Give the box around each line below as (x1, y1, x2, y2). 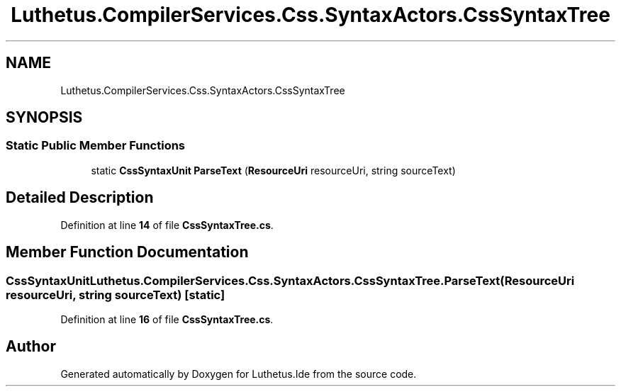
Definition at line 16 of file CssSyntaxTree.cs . (60, 313, 274, 325)
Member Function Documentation (6, 243, 249, 262)
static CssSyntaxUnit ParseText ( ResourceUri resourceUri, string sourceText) (91, 164, 456, 177)
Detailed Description (6, 189, 154, 207)
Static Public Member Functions (6, 138, 186, 153)
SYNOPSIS (6, 108, 83, 127)
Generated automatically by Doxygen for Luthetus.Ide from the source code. (60, 367, 417, 380)
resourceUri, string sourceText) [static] (6, 287, 225, 302)
